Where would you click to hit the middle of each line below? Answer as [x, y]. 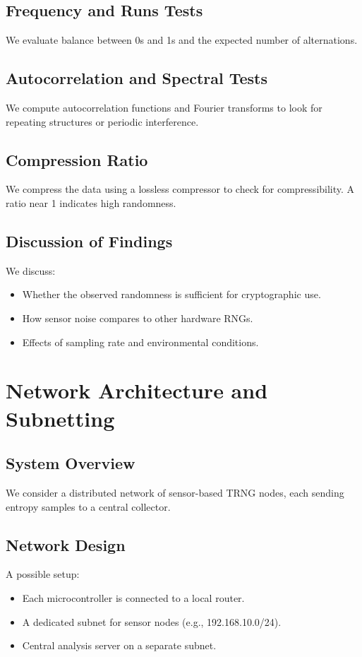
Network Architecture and [137, 390]
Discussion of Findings [89, 241]
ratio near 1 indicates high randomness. [91, 202]
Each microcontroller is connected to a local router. [133, 597]
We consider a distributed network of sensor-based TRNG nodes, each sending [175, 492]
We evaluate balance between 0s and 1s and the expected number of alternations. [182, 40]
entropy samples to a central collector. [88, 506]
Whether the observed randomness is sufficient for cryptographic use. [171, 294]
